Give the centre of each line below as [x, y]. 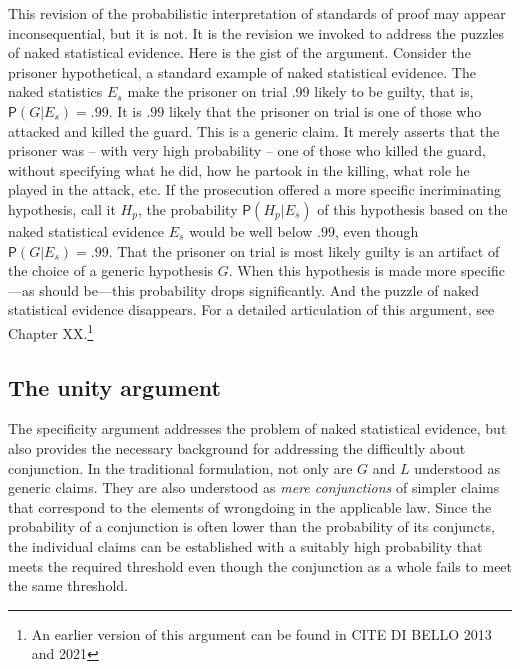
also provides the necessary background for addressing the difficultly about [237, 447]
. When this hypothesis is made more [342, 270]
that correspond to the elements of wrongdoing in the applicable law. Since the [250, 506]
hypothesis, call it [62, 208]
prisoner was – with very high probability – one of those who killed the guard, [247, 150]
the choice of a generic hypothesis [111, 270]
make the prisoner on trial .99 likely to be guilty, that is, [300, 91]
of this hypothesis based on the [412, 208]
